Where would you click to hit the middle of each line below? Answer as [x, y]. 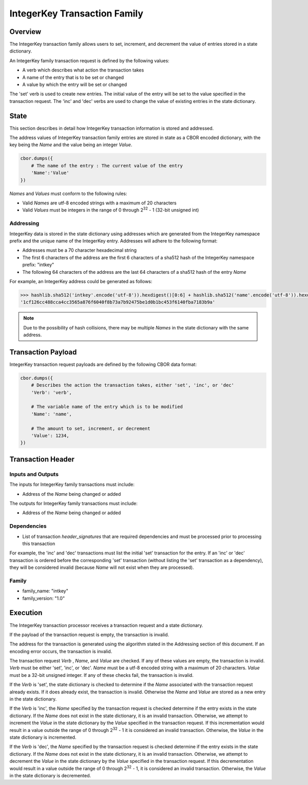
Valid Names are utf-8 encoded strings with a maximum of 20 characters [99, 203]
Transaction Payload [43, 352]
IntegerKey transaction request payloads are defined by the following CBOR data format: [103, 364]
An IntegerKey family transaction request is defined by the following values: [89, 60]
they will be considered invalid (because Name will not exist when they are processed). [102, 568]
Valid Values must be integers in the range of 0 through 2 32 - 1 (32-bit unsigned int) [111, 210]
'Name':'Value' [50, 173]
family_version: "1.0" [44, 598]
